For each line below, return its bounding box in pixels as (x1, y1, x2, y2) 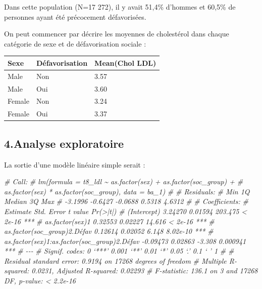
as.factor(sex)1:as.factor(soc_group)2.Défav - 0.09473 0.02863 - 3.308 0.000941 (4, 235, 246, 246)
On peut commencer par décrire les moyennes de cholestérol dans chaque (4, 28, 229, 39)
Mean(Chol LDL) (94, 57, 156, 68)
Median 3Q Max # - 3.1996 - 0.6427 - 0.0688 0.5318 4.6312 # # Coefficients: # (4, 196, 248, 207)
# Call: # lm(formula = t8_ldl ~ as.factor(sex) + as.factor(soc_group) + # (4, 176, 243, 187)
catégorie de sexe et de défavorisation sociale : (4, 38, 146, 49)
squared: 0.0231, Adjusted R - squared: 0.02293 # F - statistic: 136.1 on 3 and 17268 (4, 265, 258, 276)
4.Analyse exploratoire (4, 135, 124, 151)
